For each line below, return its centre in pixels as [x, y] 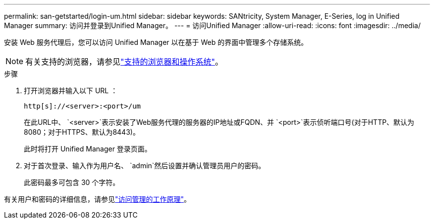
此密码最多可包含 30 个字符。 [72, 182]
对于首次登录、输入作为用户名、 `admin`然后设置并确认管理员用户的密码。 [145, 166]
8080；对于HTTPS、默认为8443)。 [82, 132]
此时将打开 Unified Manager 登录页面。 [88, 149]
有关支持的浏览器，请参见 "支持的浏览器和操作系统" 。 [124, 62]
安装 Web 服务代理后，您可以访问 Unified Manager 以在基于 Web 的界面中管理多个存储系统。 [156, 42]
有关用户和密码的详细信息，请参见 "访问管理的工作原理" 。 [98, 199]
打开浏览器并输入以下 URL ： [71, 91]
